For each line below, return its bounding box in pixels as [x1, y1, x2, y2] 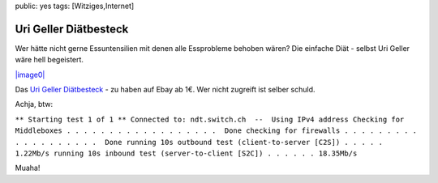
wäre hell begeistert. [15, 55, 84, 65]
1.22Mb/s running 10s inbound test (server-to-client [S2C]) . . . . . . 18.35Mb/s [15, 149, 358, 158]
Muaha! [15, 163, 41, 173]
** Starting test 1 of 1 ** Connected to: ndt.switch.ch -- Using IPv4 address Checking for [15, 114, 405, 124]
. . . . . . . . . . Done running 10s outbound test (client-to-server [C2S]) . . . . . [15, 138, 383, 147]
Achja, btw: [15, 100, 54, 109]
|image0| [15, 70, 45, 79]
